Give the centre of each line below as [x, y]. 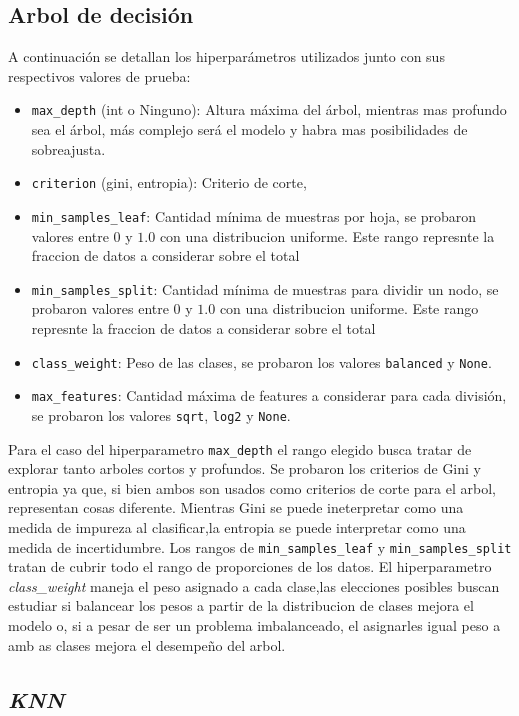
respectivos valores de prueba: [99, 75]
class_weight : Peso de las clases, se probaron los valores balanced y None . [261, 361]
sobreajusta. [68, 148]
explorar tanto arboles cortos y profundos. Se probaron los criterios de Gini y [244, 468]
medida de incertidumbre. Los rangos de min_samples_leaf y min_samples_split [260, 546]
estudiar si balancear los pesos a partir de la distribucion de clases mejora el [241, 605]
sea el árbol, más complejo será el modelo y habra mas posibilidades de [249, 129]
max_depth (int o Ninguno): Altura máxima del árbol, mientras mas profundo [269, 109]
